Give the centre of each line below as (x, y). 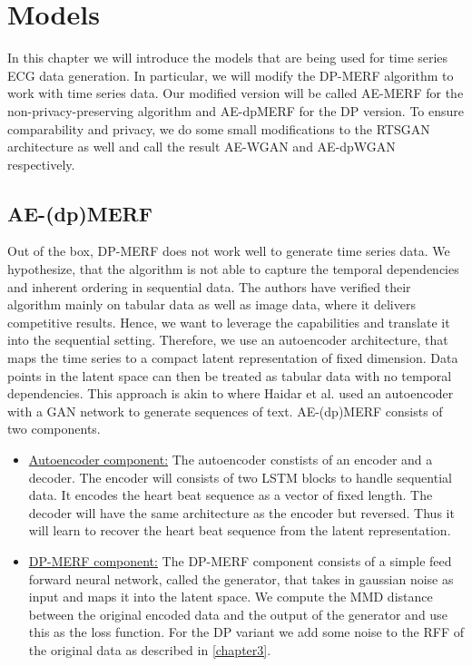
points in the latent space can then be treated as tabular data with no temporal (230, 375)
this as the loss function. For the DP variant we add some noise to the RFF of (246, 632)
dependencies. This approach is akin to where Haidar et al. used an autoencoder (231, 393)
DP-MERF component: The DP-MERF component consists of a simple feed (240, 560)
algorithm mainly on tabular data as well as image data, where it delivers (211, 304)
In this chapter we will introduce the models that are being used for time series (228, 58)
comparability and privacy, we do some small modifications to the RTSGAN (219, 128)
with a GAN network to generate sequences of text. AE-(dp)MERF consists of (225, 411)
